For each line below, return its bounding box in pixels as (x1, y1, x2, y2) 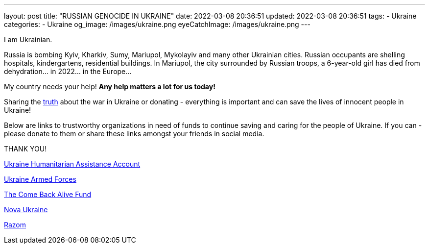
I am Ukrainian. (4, 35, 52, 44)
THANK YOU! (4, 145, 47, 153)
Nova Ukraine (4, 205, 48, 214)
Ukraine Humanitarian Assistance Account (4, 160, 141, 168)
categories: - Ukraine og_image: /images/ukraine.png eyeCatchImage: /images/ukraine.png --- (4, 20, 310, 28)
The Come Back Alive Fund (4, 190, 92, 198)
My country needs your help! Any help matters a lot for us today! (4, 82, 215, 91)
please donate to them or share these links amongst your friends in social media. (4, 129, 264, 138)
